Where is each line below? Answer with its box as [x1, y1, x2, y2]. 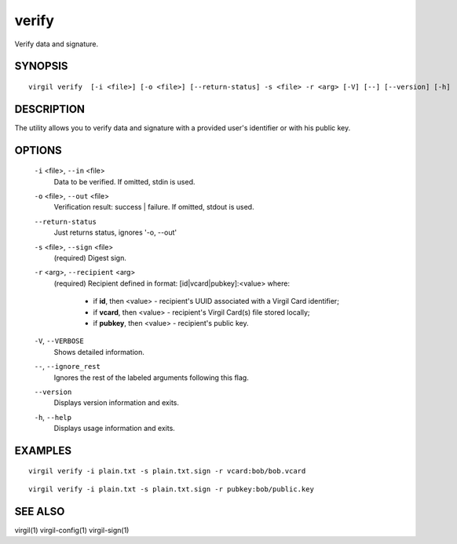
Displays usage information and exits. [53, 424, 176, 433]
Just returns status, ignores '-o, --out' [53, 228, 177, 237]
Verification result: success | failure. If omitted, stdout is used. [53, 203, 254, 212]
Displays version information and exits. [53, 398, 180, 407]
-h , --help [34, 412, 72, 422]
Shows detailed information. [53, 347, 144, 356]
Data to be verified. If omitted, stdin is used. [53, 177, 196, 186]
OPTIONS [14, 144, 62, 157]
